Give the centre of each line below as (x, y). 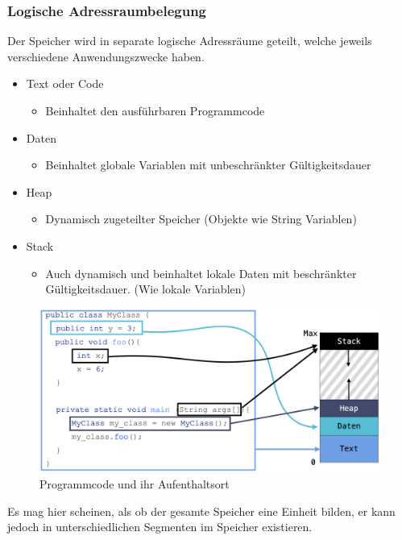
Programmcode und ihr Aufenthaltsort (135, 484)
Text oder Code (65, 83)
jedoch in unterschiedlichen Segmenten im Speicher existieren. (160, 527)
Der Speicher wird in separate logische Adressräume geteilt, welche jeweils (190, 41)
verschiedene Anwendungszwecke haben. (106, 56)
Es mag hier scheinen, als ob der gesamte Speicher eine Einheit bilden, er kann (201, 511)
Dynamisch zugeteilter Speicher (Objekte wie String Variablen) (201, 219)
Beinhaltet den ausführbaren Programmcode (155, 110)
